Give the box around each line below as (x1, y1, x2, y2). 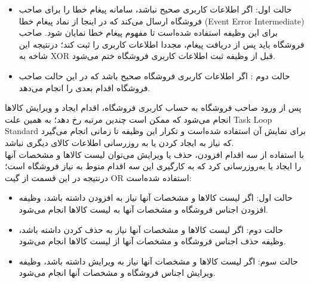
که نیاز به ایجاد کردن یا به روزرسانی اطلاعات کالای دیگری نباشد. (5, 136, 234, 148)
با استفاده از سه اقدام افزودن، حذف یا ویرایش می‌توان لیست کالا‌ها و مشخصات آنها (5, 148, 304, 160)
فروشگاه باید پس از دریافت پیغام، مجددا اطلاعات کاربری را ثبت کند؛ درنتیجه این (19, 38, 305, 50)
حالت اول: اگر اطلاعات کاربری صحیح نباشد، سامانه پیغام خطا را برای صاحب (19, 3, 292, 15)
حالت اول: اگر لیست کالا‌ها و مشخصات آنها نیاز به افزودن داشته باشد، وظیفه (19, 191, 293, 204)
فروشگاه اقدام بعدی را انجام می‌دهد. (19, 81, 151, 94)
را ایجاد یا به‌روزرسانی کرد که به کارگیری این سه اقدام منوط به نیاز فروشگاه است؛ (5, 160, 302, 172)
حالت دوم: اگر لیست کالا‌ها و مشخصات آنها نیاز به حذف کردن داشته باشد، (19, 223, 283, 235)
